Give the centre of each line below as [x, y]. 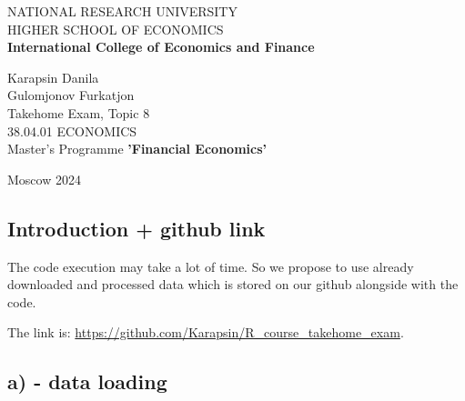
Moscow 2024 [44, 179]
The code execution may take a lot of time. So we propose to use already [211, 266]
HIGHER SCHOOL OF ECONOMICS [116, 29]
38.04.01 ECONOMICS [72, 130]
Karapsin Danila [53, 77]
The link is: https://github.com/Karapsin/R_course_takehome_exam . [206, 332]
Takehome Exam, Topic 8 [79, 112]
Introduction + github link [136, 228]
